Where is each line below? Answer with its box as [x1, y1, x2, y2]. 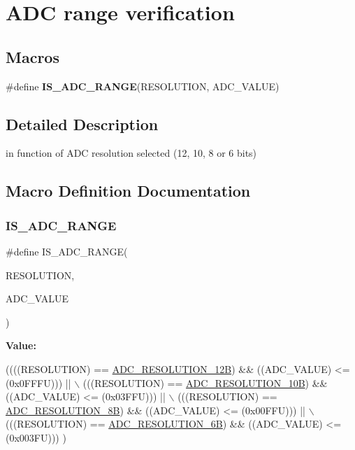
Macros [6, 45, 59, 67]
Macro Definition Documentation [6, 180, 251, 202]
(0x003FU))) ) [6, 430, 66, 444]
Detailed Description [6, 113, 159, 134]
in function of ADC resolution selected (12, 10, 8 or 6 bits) [6, 146, 257, 160]
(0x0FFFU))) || [6, 375, 71, 390]
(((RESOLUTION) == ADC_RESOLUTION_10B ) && [82, 375, 328, 390]
